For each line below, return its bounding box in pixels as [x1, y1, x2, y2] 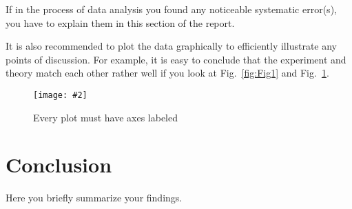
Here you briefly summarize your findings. [6, 190, 183, 205]
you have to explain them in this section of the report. [6, 15, 235, 30]
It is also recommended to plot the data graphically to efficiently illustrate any [6, 39, 337, 53]
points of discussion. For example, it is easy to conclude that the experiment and [6, 52, 346, 66]
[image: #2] [33, 90, 87, 100]
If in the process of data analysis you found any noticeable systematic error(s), [6, 2, 337, 16]
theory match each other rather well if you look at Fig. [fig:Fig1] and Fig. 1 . [6, 66, 329, 80]
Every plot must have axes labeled [33, 110, 178, 124]
